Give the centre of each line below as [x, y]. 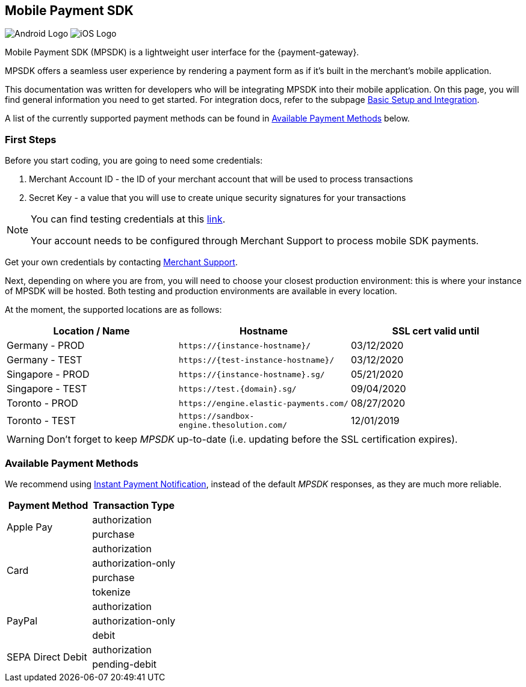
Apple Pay [30, 527]
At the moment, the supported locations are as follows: [113, 310]
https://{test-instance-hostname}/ [256, 360]
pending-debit [125, 664]
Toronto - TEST [41, 421]
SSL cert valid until [436, 331]
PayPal [22, 621]
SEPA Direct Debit [47, 657]
